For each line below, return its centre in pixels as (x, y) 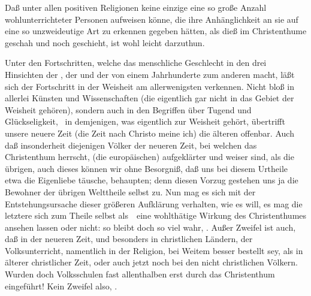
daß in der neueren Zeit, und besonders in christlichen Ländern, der (129, 239)
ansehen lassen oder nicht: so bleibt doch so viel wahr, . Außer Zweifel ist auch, (150, 227)
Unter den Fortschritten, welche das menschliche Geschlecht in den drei (136, 63)
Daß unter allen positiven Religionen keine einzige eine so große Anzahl (136, 7)
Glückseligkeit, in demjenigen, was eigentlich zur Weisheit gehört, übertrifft (145, 121)
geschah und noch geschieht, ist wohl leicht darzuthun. (105, 42)
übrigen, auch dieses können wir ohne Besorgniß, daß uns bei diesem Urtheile (147, 168)
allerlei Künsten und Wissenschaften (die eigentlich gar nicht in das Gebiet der (150, 98)
